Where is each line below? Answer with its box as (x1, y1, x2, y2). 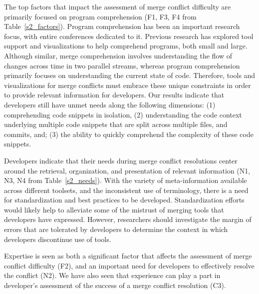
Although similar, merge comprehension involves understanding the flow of (4, 50, 233, 60)
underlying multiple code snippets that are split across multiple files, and (4, 119, 228, 129)
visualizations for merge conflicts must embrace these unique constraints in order (4, 79, 251, 90)
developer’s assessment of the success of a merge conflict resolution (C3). (4, 280, 226, 290)
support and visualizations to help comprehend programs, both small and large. (4, 40, 248, 51)
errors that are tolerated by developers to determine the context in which (4, 224, 228, 234)
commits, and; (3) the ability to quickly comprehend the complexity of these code (4, 128, 254, 139)
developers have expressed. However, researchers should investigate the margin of (4, 214, 252, 224)
